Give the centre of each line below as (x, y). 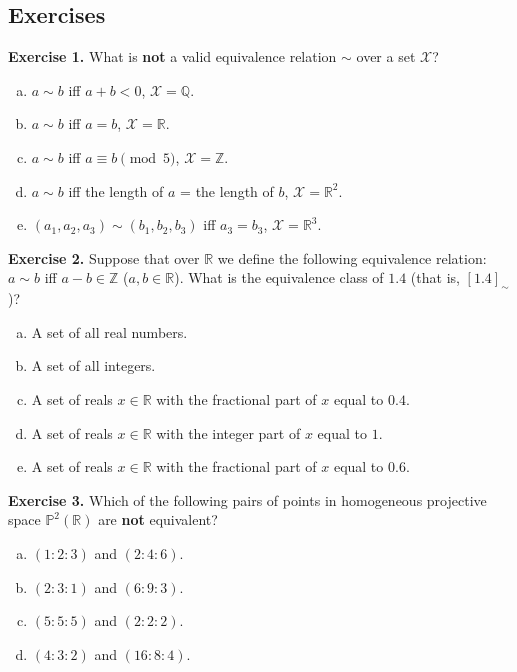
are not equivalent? (158, 519)
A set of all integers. (93, 365)
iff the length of (116, 190)
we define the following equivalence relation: (352, 257)
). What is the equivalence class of (279, 277)
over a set (386, 56)
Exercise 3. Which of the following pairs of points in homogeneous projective (247, 499)
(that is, (435, 277)
